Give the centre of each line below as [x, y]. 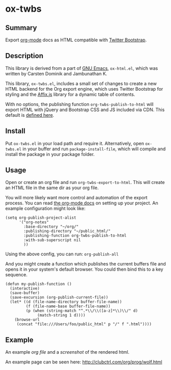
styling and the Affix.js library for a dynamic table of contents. [70, 94]
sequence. [17, 275]
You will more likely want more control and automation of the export [77, 198]
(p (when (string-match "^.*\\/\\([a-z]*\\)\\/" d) [82, 311]
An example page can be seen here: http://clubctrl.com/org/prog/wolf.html [84, 362]
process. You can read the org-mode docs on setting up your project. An [82, 203]
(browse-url [27, 320]
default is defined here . [30, 115]
